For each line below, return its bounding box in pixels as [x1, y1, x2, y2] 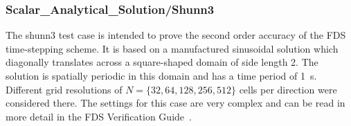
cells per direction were [239, 82, 337, 96]
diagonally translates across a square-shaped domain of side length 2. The [6, 55, 318, 69]
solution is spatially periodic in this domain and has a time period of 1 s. [6, 69, 317, 82]
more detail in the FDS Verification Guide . [6, 109, 192, 123]
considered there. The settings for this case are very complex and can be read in [6, 96, 345, 110]
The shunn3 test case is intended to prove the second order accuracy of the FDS [6, 28, 346, 42]
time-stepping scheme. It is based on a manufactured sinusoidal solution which [6, 41, 339, 55]
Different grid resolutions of [6, 82, 123, 96]
